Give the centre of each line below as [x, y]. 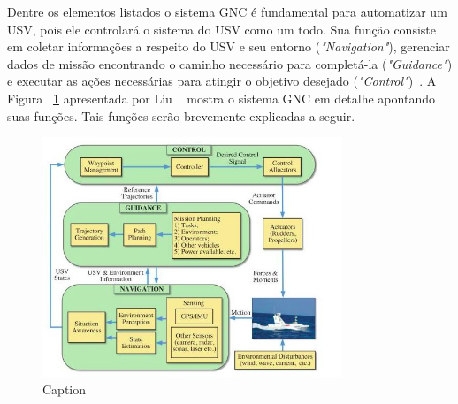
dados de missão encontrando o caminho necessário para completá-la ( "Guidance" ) [230, 63]
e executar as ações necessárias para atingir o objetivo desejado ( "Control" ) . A [222, 81]
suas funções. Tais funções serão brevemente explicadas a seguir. [181, 115]
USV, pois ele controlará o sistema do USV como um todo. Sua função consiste [221, 29]
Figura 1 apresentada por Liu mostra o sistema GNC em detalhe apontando [221, 98]
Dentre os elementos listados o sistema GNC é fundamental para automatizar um [227, 11]
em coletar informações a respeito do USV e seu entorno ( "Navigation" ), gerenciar [229, 46]
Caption [65, 389]
